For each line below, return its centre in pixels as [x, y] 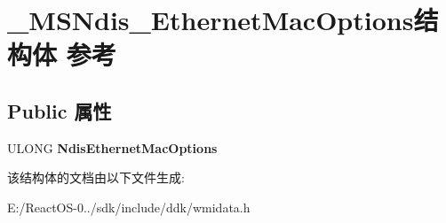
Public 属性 [60, 110]
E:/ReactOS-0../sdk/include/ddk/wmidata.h [129, 207]
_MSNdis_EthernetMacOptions [211, 20]
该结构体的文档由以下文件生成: [96, 177]
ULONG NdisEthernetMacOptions [112, 147]
